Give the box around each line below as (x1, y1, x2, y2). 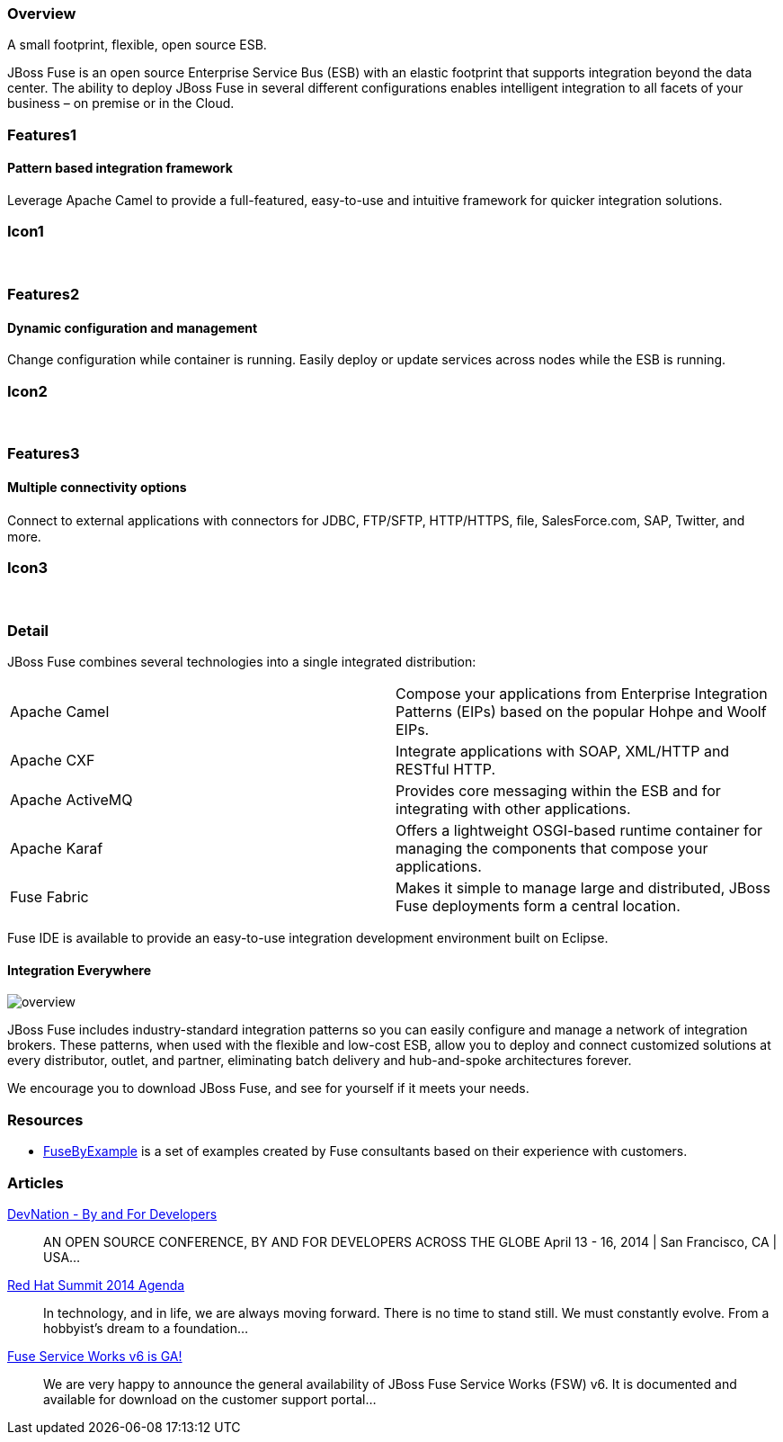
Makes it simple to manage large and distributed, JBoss (396, 879, 770, 898)
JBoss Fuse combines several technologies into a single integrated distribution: (7, 654, 476, 670)
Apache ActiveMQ (10, 791, 133, 810)
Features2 (7, 285, 80, 304)
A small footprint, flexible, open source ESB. (7, 37, 267, 53)
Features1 (7, 125, 76, 144)
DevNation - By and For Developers (7, 1205, 218, 1222)
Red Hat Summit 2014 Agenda (7, 1276, 185, 1293)
